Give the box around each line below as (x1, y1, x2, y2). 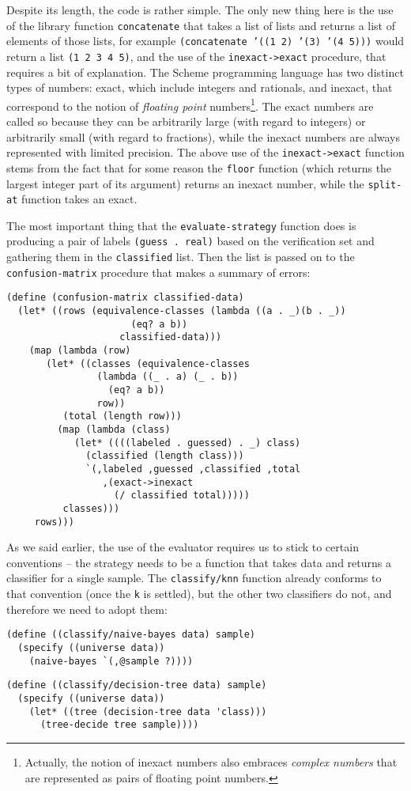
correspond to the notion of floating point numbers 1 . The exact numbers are (6, 95, 374, 114)
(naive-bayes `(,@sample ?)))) (28, 655, 194, 667)
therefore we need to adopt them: (6, 600, 168, 617)
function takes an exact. (21, 191, 138, 207)
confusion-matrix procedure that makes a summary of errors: (6, 263, 311, 280)
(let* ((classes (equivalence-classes (46, 358, 250, 369)
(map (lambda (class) (57, 424, 171, 435)
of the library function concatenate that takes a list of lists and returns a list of (6, 17, 396, 33)
